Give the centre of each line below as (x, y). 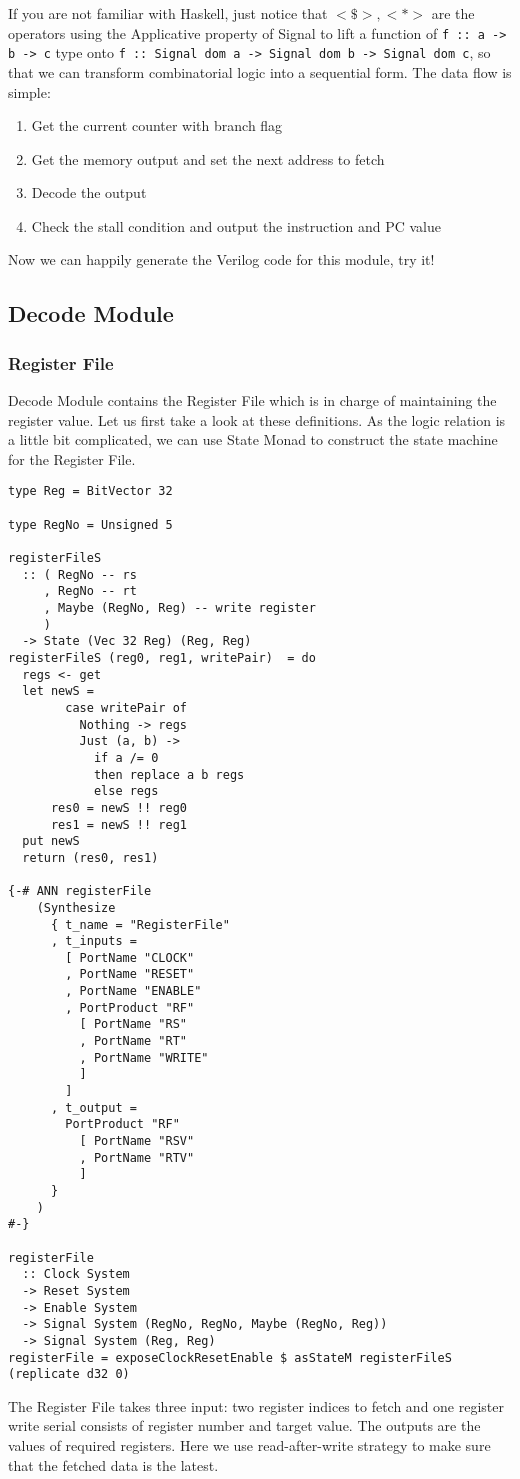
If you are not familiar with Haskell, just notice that (168, 13)
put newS (51, 841)
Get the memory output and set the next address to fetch (208, 158)
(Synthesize (76, 907)
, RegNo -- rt (90, 591)
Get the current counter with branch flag (157, 125)
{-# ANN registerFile (80, 891)
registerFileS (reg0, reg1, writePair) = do (162, 658)
